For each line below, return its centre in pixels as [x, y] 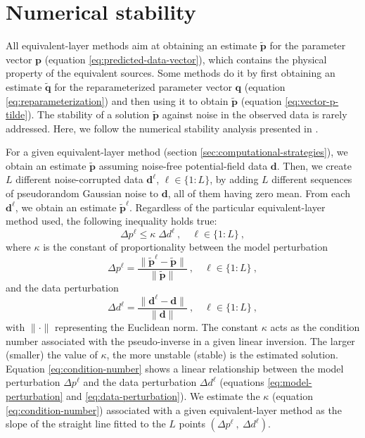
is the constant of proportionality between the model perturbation [186, 247]
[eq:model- [290, 382]
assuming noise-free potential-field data [183, 165]
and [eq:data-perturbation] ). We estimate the [163, 395]
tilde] [17, 114]
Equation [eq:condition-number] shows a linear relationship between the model [175, 368]
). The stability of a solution [89, 114]
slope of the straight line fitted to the [86, 424]
